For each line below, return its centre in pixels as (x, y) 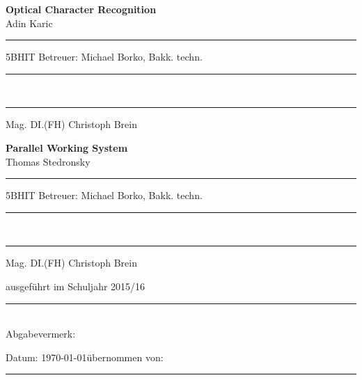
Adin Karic (29, 23)
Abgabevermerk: (41, 334)
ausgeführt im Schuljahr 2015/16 (76, 286)
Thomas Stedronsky (48, 161)
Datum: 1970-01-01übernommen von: (85, 357)
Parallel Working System (67, 147)
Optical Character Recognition (81, 9)
